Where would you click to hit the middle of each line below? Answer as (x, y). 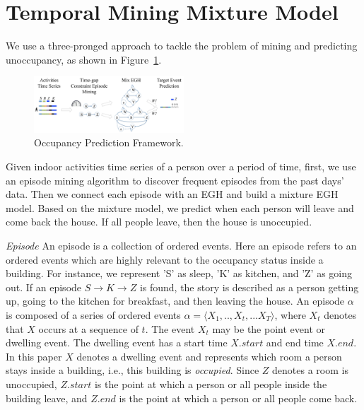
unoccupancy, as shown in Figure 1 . (84, 59)
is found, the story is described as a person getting (249, 287)
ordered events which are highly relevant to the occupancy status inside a (165, 259)
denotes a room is (310, 370)
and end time (295, 342)
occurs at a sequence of (88, 328)
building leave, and (47, 398)
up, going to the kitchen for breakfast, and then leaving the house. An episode (175, 301)
